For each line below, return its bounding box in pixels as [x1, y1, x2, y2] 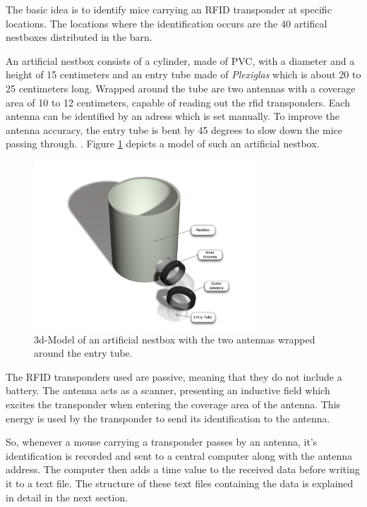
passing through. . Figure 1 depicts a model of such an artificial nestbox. [6, 136, 320, 151]
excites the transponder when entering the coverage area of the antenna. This [6, 397, 341, 412]
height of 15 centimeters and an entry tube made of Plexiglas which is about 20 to [6, 67, 361, 82]
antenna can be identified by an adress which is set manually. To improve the [6, 109, 339, 123]
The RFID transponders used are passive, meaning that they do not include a [6, 369, 342, 384]
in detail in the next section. [6, 489, 128, 504]
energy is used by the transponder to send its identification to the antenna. [6, 410, 330, 425]
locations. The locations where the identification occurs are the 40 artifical [6, 16, 327, 30]
